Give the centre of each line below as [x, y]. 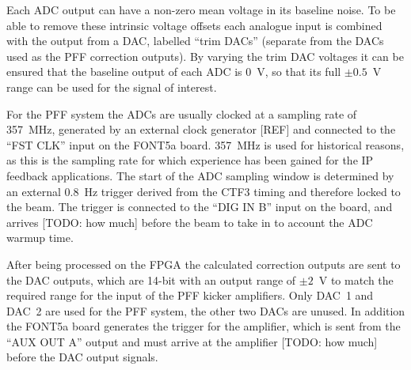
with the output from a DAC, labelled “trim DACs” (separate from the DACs [195, 41]
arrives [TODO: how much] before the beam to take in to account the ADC [190, 222]
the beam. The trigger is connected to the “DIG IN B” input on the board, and [200, 207]
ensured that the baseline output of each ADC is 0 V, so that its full [174, 72]
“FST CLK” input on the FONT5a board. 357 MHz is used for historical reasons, [205, 144]
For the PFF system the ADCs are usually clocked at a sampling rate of [182, 113]
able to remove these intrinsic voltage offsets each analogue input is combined [194, 25]
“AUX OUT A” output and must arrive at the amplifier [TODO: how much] [192, 341]
